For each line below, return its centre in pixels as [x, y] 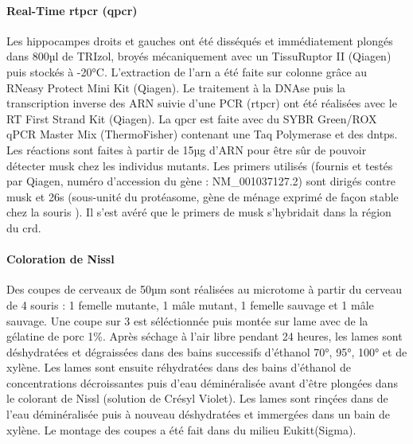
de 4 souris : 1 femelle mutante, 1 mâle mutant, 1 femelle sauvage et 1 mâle [190, 304]
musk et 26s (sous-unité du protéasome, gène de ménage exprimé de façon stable [203, 196]
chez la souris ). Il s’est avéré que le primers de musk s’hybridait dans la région [199, 212]
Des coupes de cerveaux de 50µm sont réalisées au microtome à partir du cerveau [204, 289]
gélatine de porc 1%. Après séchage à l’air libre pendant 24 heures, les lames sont [205, 336]
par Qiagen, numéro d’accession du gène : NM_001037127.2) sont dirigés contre [201, 181]
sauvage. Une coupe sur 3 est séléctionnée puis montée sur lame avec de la [187, 320]
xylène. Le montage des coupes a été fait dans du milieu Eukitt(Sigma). [181, 429]
